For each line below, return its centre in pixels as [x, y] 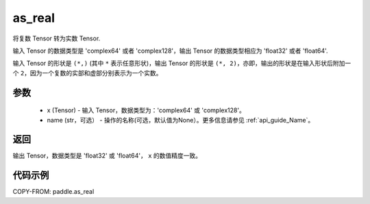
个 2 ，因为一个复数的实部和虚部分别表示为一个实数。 [87, 73]
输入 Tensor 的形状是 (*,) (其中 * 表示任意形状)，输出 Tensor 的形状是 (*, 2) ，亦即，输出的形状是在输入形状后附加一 [182, 63]
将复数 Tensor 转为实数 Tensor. [57, 38]
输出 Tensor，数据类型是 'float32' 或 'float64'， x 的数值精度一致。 [107, 156]
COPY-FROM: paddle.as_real [53, 192]
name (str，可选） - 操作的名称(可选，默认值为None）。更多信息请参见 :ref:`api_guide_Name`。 [181, 120]
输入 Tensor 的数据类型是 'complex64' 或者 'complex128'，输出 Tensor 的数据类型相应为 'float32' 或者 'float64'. [170, 51]
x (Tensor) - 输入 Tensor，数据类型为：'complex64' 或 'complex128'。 [146, 110]
